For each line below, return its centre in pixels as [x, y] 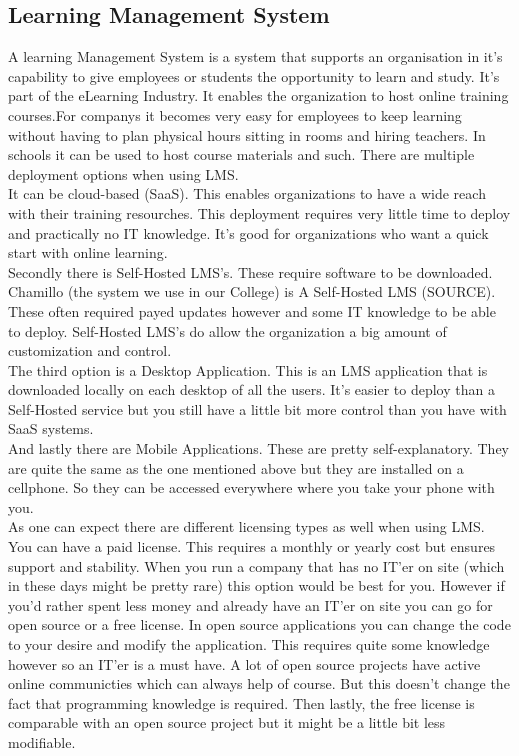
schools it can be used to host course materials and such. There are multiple [241, 154]
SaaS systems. [51, 428]
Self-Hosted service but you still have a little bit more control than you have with [257, 408]
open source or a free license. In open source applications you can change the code [259, 624]
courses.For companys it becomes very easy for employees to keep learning [235, 114]
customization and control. [90, 350]
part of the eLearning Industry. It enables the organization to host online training [258, 95]
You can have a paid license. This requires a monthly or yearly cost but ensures [252, 546]
